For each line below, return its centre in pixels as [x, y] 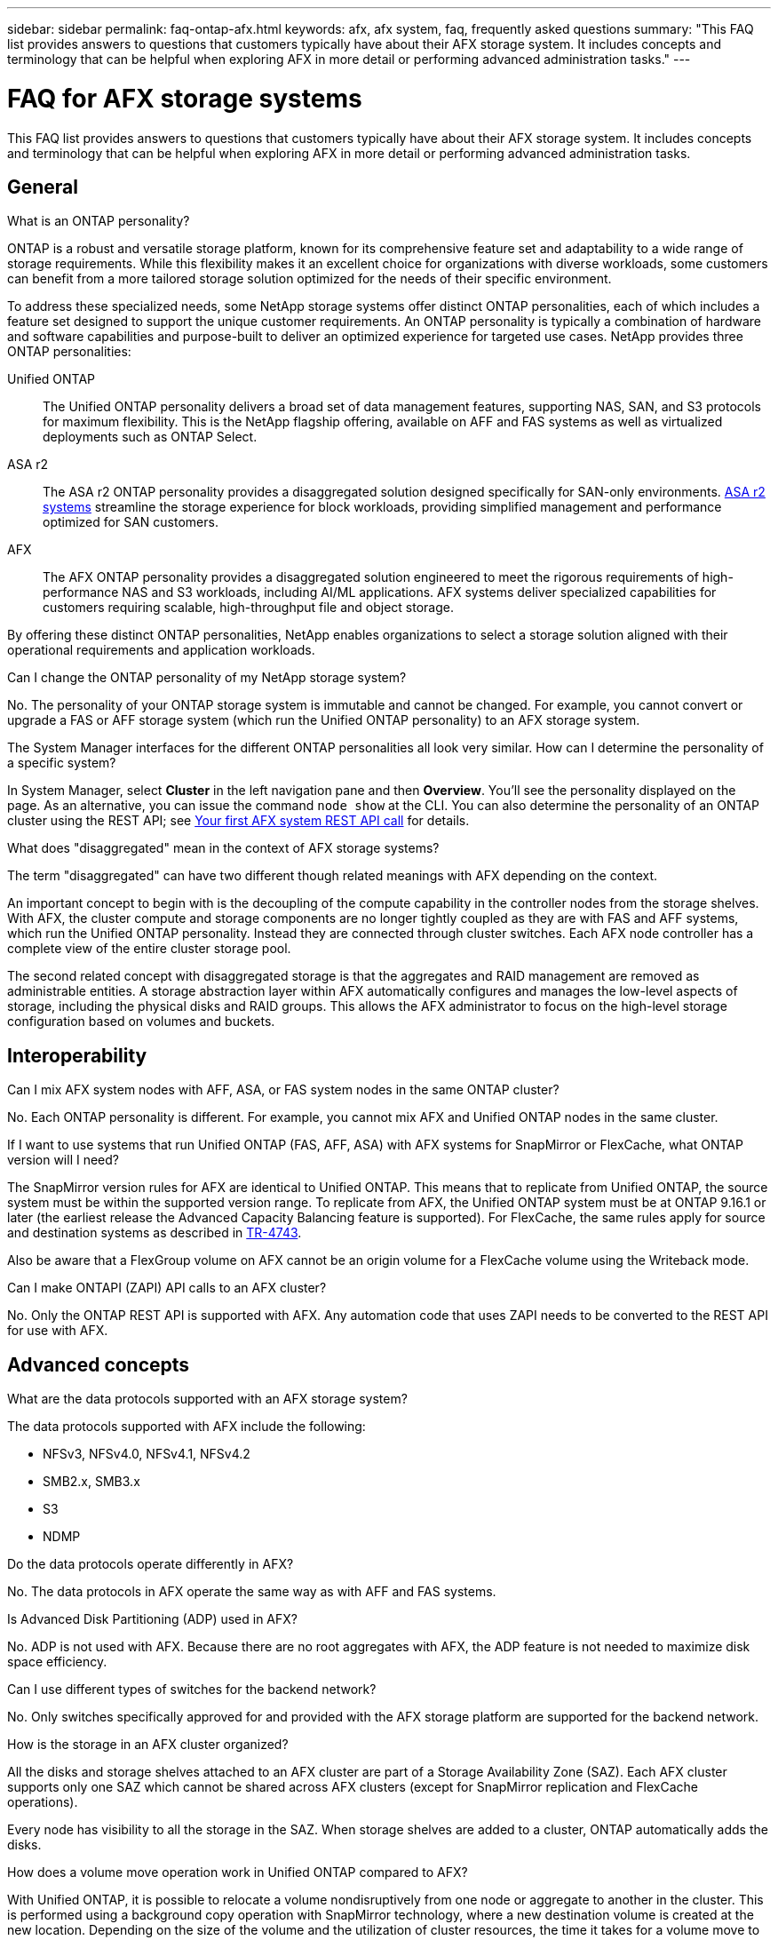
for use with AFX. [58, 1331]
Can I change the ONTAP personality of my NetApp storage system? [207, 678]
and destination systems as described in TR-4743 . [155, 1233]
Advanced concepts [99, 1364]
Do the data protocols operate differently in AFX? [151, 1564]
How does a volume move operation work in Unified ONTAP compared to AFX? [238, 1872]
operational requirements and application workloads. [161, 650]
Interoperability [77, 1055]
